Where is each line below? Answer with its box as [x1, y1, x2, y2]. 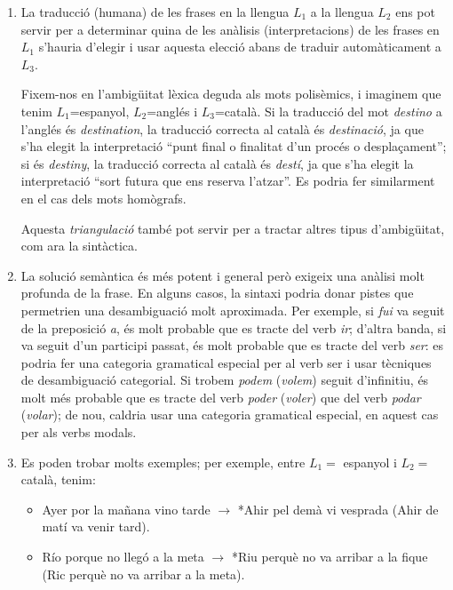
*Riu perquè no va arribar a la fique [231, 547, 428, 566]
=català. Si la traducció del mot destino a [214, 101, 442, 120]
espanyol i [343, 452, 397, 471]
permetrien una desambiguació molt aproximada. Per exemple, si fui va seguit [20, 300, 445, 319]
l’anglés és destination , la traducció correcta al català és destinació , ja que [20, 119, 424, 138]
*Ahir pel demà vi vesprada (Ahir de [237, 499, 439, 518]
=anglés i [147, 101, 198, 120]
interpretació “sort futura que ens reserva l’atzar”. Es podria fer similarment [20, 171, 435, 190]
